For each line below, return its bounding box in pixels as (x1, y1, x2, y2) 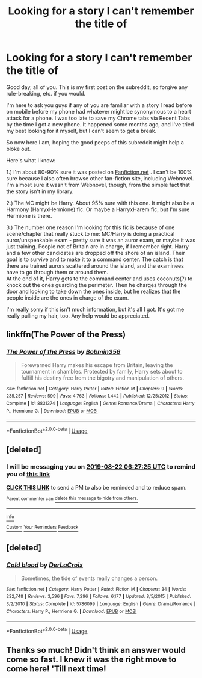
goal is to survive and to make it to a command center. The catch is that (6, 256, 183, 263)
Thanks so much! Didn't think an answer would (6, 645, 186, 655)
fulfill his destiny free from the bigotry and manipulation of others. (20, 374, 185, 381)
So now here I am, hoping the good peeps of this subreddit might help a (6, 138, 185, 146)
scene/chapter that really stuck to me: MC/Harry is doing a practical (6, 230, 175, 237)
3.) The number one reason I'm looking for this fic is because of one (6, 224, 175, 231)
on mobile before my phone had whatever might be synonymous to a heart (6, 108, 191, 115)
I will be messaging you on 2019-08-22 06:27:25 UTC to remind (6, 463, 196, 471)
